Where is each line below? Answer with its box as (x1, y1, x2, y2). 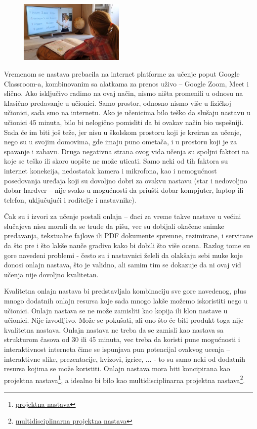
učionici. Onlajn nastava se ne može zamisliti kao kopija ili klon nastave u (4, 305, 228, 315)
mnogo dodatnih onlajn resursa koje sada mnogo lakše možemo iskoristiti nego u (4, 296, 248, 306)
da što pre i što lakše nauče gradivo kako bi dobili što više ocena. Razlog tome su (4, 240, 250, 251)
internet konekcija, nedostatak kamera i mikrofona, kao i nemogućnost (4, 165, 217, 175)
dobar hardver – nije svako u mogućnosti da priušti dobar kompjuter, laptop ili (4, 185, 244, 195)
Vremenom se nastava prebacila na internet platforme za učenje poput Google (4, 68, 240, 79)
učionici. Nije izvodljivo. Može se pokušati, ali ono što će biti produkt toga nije (4, 315, 244, 325)
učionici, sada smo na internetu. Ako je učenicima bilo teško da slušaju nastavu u (4, 107, 251, 118)
